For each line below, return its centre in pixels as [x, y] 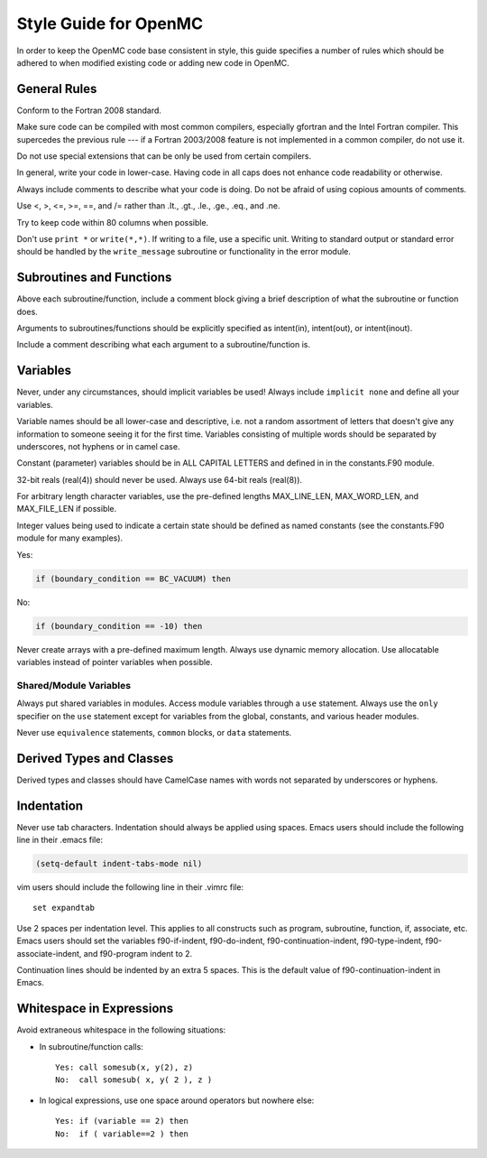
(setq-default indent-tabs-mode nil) [119, 864]
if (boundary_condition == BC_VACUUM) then [133, 579]
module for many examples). [70, 538]
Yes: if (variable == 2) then [122, 1121]
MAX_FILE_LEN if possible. [67, 509]
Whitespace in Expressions [95, 1009]
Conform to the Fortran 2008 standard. [89, 110]
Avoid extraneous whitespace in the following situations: [121, 1030]
